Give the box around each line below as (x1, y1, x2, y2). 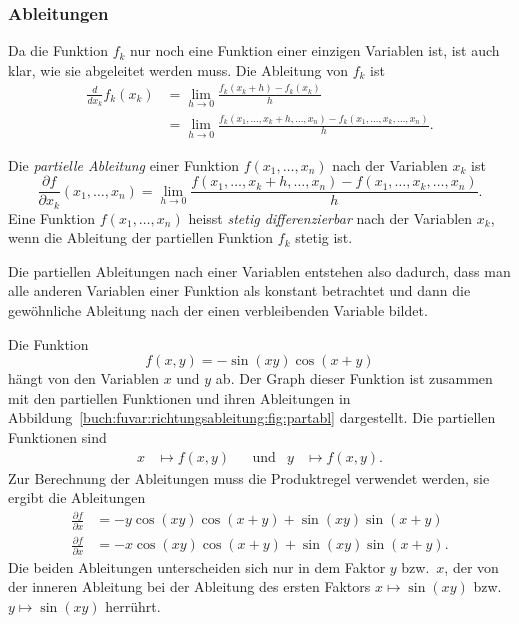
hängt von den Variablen (8, 368, 159, 389)
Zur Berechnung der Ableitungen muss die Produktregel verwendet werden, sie (8, 467, 490, 488)
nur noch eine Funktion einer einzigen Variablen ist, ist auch (130, 40, 500, 61)
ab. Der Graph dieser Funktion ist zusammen (215, 368, 493, 389)
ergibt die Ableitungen (8, 487, 146, 508)
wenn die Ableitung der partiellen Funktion (8, 227, 274, 248)
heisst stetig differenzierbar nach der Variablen (188, 207, 473, 228)
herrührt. (105, 595, 161, 616)
